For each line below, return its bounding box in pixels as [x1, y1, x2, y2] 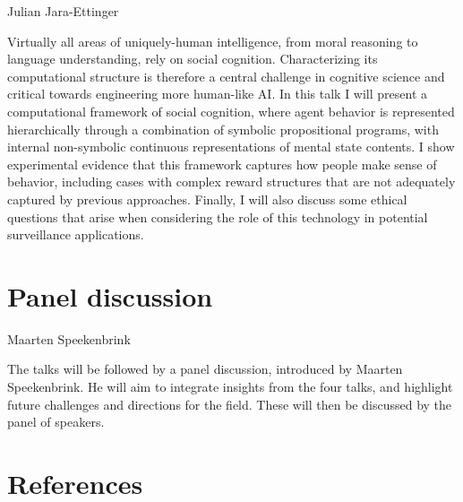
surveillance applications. [7, 225, 144, 244]
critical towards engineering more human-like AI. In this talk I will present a [7, 84, 428, 103]
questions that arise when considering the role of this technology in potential [7, 207, 428, 226]
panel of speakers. [7, 412, 105, 431]
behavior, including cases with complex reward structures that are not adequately [7, 172, 456, 191]
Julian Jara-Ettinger [7, 2, 119, 20]
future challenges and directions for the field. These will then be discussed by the [7, 394, 452, 413]
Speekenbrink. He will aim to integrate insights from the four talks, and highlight [7, 377, 453, 396]
